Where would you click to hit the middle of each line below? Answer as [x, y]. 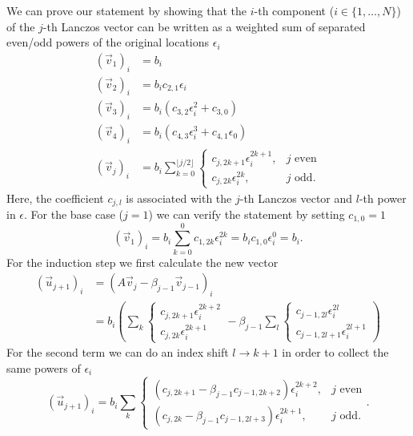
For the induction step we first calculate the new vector [142, 262]
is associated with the [179, 198]
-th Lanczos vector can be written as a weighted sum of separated [204, 26]
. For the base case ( [74, 214]
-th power [383, 198]
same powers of [44, 367]
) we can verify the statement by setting [247, 214]
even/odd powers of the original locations [108, 42]
